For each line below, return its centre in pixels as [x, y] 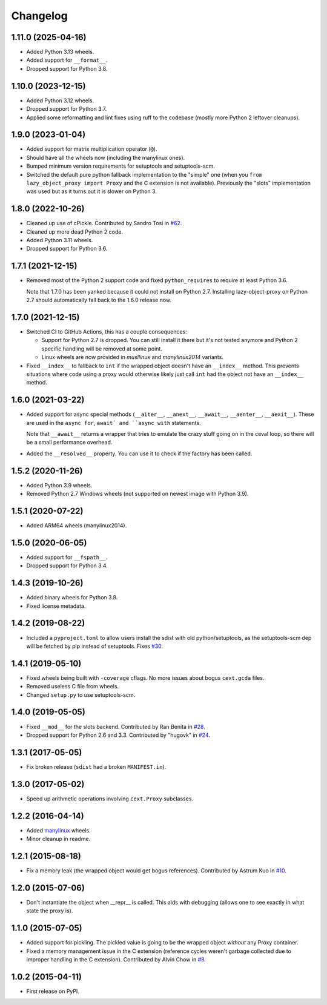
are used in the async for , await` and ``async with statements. [114, 423]
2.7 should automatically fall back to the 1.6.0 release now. [99, 300]
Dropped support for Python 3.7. [67, 109]
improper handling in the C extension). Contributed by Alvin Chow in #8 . [116, 959]
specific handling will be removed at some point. [102, 349]
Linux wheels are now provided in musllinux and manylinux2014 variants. [133, 357]
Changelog [39, 16]
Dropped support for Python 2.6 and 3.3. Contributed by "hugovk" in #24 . [118, 735]
